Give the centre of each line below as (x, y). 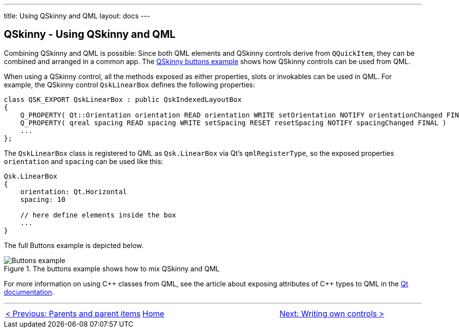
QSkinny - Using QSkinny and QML (90, 34)
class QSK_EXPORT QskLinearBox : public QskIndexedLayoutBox (123, 99)
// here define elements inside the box (98, 215)
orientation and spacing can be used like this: (84, 161)
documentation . (29, 292)
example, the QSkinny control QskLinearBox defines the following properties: (130, 84)
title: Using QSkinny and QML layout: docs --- (77, 16)
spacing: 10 (43, 199)
